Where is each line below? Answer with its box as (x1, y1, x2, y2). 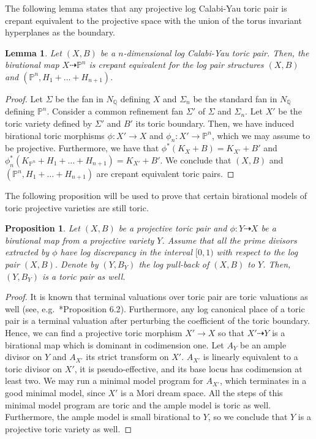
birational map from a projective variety (5, 233, 154, 246)
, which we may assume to (211, 129, 310, 141)
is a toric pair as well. (42, 269, 126, 282)
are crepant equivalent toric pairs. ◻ (96, 167, 235, 179)
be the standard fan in (193, 92, 277, 105)
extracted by (5, 246, 50, 258)
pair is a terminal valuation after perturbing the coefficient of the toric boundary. (5, 314, 310, 327)
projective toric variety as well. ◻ (5, 422, 132, 435)
